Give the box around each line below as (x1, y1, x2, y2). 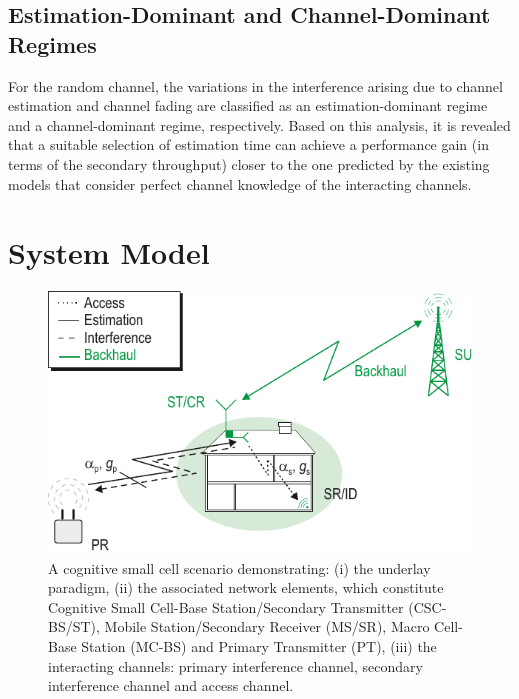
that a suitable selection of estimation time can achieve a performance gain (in (8, 134, 489, 155)
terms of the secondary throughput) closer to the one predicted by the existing (8, 153, 490, 174)
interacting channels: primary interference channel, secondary (48, 655, 423, 676)
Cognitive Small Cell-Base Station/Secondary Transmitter (48, 596, 404, 617)
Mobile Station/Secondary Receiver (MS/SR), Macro (104, 616, 430, 637)
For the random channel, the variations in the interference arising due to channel (8, 75, 503, 96)
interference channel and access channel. (48, 675, 294, 696)
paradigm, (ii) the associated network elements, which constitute (48, 577, 444, 598)
